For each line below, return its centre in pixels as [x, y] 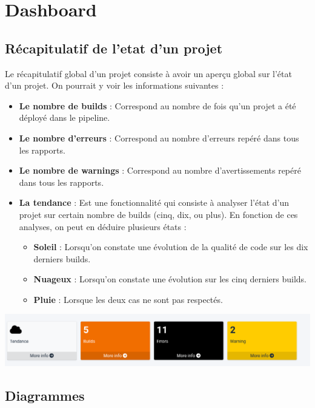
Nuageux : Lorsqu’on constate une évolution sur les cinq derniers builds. [170, 279]
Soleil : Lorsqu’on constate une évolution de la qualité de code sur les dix [171, 247]
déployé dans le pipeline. [65, 117]
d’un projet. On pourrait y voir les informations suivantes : [114, 85]
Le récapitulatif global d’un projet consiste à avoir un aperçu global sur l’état [148, 73]
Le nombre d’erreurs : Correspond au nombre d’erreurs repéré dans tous [159, 138]
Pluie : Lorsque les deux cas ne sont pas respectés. [128, 299]
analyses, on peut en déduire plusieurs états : [103, 226]
